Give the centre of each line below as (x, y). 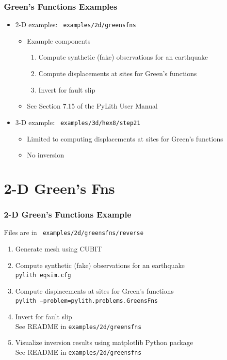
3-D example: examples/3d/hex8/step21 (78, 122)
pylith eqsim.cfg (43, 275)
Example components (59, 40)
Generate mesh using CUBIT (58, 248)
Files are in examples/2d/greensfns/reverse (74, 232)
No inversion (45, 155)
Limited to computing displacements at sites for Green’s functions (125, 138)
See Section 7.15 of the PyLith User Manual (92, 106)
